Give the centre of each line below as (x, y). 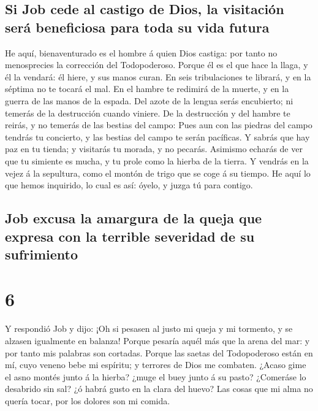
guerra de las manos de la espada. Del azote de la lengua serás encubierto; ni (149, 100)
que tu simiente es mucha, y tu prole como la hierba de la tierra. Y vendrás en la (157, 160)
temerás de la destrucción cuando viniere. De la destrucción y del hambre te (148, 113)
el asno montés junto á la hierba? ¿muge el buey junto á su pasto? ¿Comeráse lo (156, 376)
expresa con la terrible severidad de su (130, 236)
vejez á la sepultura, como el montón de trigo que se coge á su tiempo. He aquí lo (158, 173)
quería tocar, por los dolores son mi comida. (88, 400)
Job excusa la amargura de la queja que (134, 218)
